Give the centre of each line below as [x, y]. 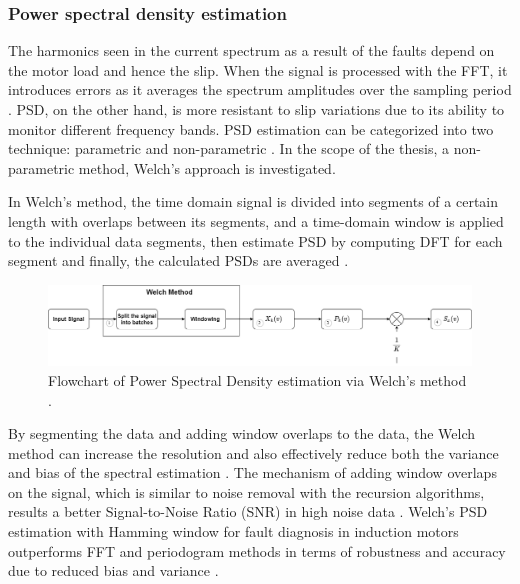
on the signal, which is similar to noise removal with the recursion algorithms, [246, 491]
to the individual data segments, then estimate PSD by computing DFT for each [255, 240]
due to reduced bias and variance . [113, 570]
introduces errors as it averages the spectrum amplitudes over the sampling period [260, 89]
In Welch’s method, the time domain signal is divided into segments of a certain [253, 201]
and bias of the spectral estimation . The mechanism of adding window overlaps [252, 472]
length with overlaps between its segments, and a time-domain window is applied [256, 220]
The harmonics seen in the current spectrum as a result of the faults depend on [251, 50]
